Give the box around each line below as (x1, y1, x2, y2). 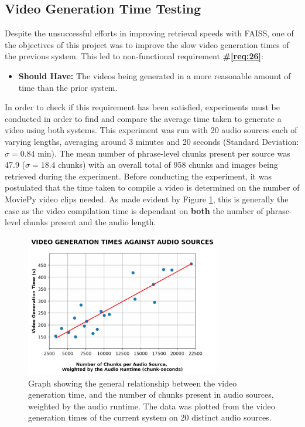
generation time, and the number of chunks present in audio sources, (28, 388, 274, 401)
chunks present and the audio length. (23, 216, 156, 228)
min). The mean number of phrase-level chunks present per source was (37, 147, 290, 159)
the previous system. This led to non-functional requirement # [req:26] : (5, 50, 263, 62)
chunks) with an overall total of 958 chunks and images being (58, 158, 278, 171)
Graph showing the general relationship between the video (28, 377, 237, 389)
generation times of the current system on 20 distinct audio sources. (28, 411, 272, 423)
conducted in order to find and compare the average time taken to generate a (5, 112, 282, 124)
